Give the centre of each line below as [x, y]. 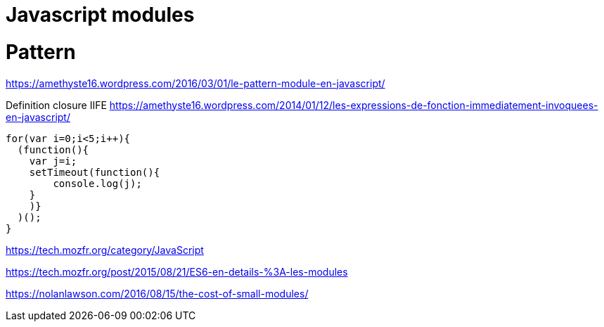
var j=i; [53, 161]
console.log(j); [97, 183]
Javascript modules [100, 15]
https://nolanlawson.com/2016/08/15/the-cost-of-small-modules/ [157, 293]
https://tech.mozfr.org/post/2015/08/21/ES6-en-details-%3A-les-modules [177, 271]
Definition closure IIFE [56, 105]
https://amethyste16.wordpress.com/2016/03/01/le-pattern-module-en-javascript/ [195, 83]
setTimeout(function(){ [95, 172]
